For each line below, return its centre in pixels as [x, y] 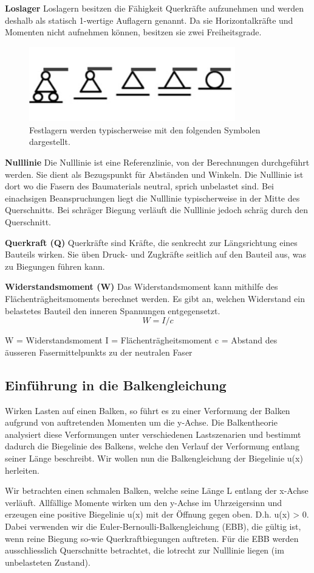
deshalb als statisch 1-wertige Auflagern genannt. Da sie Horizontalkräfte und [149, 20]
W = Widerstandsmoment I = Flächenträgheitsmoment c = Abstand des [141, 340]
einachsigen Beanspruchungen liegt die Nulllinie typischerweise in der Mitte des [152, 198]
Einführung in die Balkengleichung [116, 385]
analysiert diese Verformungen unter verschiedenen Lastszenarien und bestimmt [153, 434]
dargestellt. [50, 142]
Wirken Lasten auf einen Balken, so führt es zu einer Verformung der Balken [148, 410]
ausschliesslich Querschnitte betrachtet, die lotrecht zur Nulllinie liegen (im [145, 550]
